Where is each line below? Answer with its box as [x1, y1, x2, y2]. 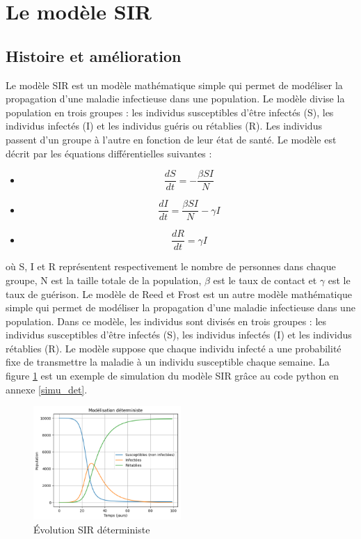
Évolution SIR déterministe [33, 522, 150, 536]
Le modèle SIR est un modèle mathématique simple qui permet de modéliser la [6, 77, 343, 92]
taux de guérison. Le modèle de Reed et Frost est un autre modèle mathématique [6, 286, 352, 301]
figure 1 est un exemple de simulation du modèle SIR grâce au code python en [6, 368, 339, 383]
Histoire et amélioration [6, 45, 182, 66]
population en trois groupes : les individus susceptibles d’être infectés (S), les [6, 104, 334, 119]
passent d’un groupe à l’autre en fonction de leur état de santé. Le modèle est [6, 132, 337, 146]
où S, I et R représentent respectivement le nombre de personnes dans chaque [6, 259, 336, 274]
